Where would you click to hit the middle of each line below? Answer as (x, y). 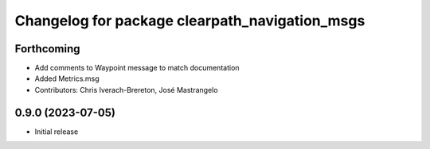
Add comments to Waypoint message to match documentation (137, 68)
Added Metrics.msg (67, 78)
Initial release (57, 132)
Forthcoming (47, 49)
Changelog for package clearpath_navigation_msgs (190, 21)
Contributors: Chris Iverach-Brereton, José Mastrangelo (126, 90)
